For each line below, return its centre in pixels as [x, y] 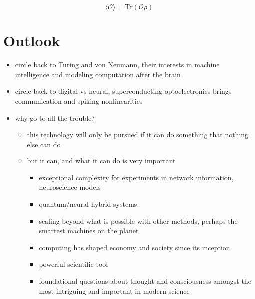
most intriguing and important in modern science [114, 290]
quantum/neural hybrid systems [88, 204]
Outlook [32, 41]
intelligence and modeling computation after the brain [98, 74]
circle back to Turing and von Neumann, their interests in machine [117, 65]
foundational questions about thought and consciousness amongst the [145, 281]
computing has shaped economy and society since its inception [134, 247]
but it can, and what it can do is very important [101, 161]
